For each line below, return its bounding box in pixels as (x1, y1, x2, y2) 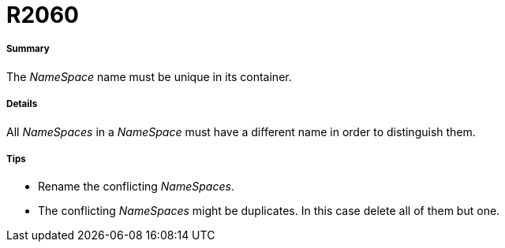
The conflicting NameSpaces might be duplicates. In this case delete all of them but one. (38, 204, 500, 218)
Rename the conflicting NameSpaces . (38, 180, 234, 194)
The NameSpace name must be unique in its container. (6, 69, 292, 83)
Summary (6, 43, 50, 55)
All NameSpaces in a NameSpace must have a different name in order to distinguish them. (6, 124, 476, 139)
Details (6, 98, 38, 110)
